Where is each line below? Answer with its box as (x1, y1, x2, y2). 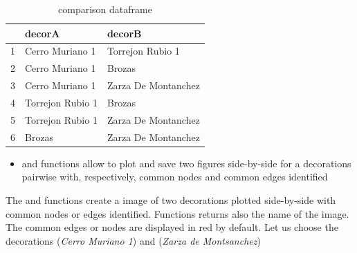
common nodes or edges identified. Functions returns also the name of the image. (6, 206, 349, 221)
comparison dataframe (58, 2, 152, 16)
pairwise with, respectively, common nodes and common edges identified (21, 169, 328, 184)
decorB (107, 26, 142, 40)
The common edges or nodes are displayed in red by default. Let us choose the (6, 220, 338, 234)
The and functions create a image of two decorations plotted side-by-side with (6, 192, 336, 207)
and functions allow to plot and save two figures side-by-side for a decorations (21, 156, 351, 170)
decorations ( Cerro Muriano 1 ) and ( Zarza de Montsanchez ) (6, 233, 261, 247)
